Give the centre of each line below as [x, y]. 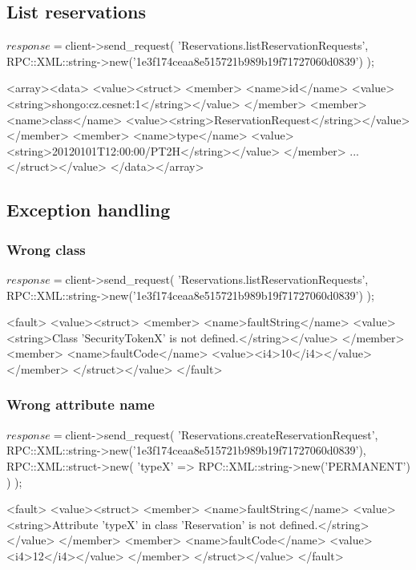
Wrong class [46, 249]
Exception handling [89, 210]
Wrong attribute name [81, 404]
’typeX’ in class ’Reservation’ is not [189, 524]
